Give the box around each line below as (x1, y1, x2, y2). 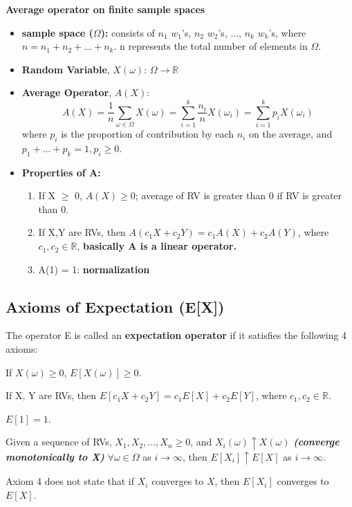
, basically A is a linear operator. (77, 239, 237, 253)
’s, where (268, 25, 306, 39)
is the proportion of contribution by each (61, 127, 234, 141)
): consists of (100, 25, 155, 39)
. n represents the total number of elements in (113, 39, 308, 53)
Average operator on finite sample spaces (6, 2, 205, 16)
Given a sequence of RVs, (6, 434, 112, 449)
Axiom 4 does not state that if (6, 474, 135, 488)
